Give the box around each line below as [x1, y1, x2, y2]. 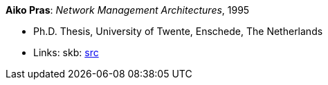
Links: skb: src [33, 47, 99, 58]
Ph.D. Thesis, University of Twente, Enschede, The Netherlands [33, 25, 323, 37]
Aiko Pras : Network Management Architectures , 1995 [6, 4, 250, 16]
